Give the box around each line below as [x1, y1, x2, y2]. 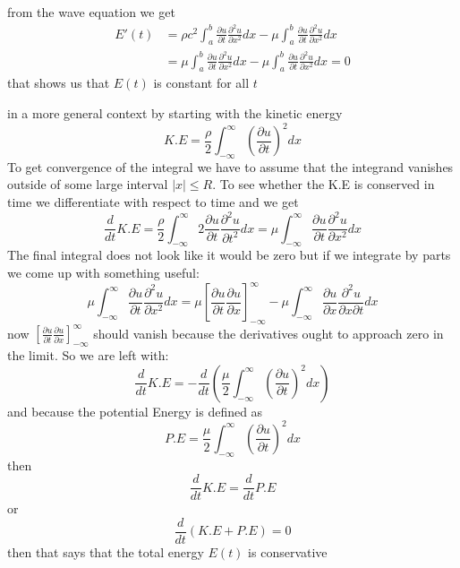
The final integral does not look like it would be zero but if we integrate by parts [7, 245, 451, 264]
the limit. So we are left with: [7, 346, 169, 365]
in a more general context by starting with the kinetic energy [7, 104, 343, 122]
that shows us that [7, 73, 110, 92]
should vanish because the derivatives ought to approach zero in [93, 323, 444, 342]
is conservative [248, 543, 328, 562]
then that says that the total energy [7, 543, 204, 562]
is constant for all [153, 73, 250, 92]
